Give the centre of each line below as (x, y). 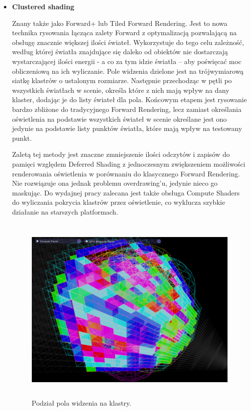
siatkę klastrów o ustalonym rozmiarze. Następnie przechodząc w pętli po (122, 80)
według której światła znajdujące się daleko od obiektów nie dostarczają (120, 52)
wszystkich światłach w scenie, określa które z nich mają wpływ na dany (121, 90)
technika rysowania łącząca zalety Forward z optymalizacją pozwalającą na (124, 32)
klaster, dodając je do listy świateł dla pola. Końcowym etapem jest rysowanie (129, 99)
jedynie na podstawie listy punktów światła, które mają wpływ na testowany (127, 128)
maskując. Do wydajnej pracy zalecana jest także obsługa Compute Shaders (126, 192)
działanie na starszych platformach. (65, 211)
